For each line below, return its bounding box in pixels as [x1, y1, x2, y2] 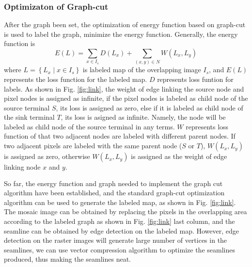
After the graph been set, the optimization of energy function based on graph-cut [4, 19, 246, 30]
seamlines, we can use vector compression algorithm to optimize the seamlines [4, 244, 235, 254]
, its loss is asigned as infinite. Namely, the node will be [61, 112, 226, 122]
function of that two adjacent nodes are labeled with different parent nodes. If [4, 131, 236, 141]
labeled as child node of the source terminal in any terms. [4, 121, 175, 131]
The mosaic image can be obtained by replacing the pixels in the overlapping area [4, 206, 247, 217]
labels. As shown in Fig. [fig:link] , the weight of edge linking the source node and [4, 83, 244, 94]
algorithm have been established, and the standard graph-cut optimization [4, 188, 225, 198]
